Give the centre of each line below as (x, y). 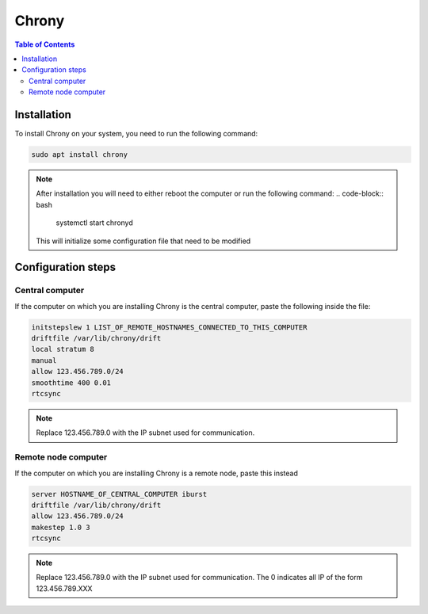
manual (44, 360)
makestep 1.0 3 (61, 527)
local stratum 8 (63, 349)
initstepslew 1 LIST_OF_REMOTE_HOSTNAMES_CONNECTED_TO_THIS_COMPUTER (169, 327)
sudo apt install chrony (80, 154)
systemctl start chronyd (95, 223)
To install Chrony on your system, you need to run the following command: (136, 134)
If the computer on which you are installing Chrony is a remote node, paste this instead (157, 473)
